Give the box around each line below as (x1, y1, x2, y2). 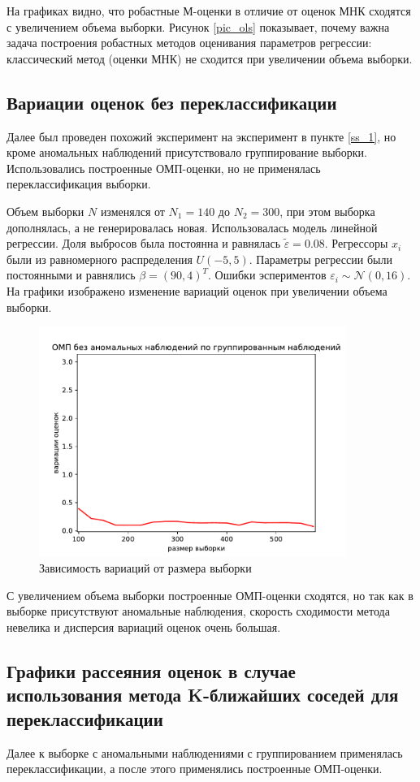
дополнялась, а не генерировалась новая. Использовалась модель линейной (6, 218, 378, 235)
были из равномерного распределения (6, 250, 193, 267)
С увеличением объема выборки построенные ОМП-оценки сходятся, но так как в (6, 586, 414, 603)
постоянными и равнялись (6, 266, 136, 283)
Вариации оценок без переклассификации (6, 89, 337, 114)
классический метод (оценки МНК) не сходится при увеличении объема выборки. (6, 50, 413, 67)
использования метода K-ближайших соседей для (6, 682, 399, 707)
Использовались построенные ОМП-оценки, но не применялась (6, 159, 321, 176)
